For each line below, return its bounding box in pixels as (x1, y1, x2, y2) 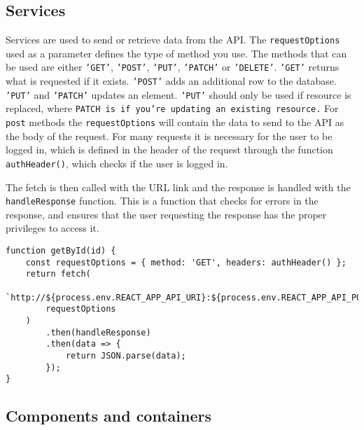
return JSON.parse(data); (65, 350, 186, 361)
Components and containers (6, 405, 211, 426)
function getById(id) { (6, 246, 116, 256)
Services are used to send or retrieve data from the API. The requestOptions (6, 32, 340, 47)
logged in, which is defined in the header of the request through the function (6, 142, 333, 157)
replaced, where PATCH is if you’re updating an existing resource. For (6, 101, 339, 116)
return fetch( (25, 269, 91, 279)
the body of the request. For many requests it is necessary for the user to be (6, 128, 332, 143)
